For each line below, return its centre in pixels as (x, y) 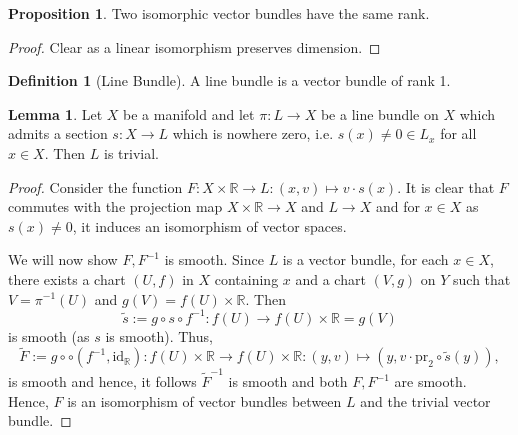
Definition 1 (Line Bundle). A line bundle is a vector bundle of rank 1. (229, 80)
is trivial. (131, 152)
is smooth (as (49, 335)
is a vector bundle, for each (365, 259)
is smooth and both (288, 381)
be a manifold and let (189, 113)
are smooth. (430, 381)
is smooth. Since (214, 259)
